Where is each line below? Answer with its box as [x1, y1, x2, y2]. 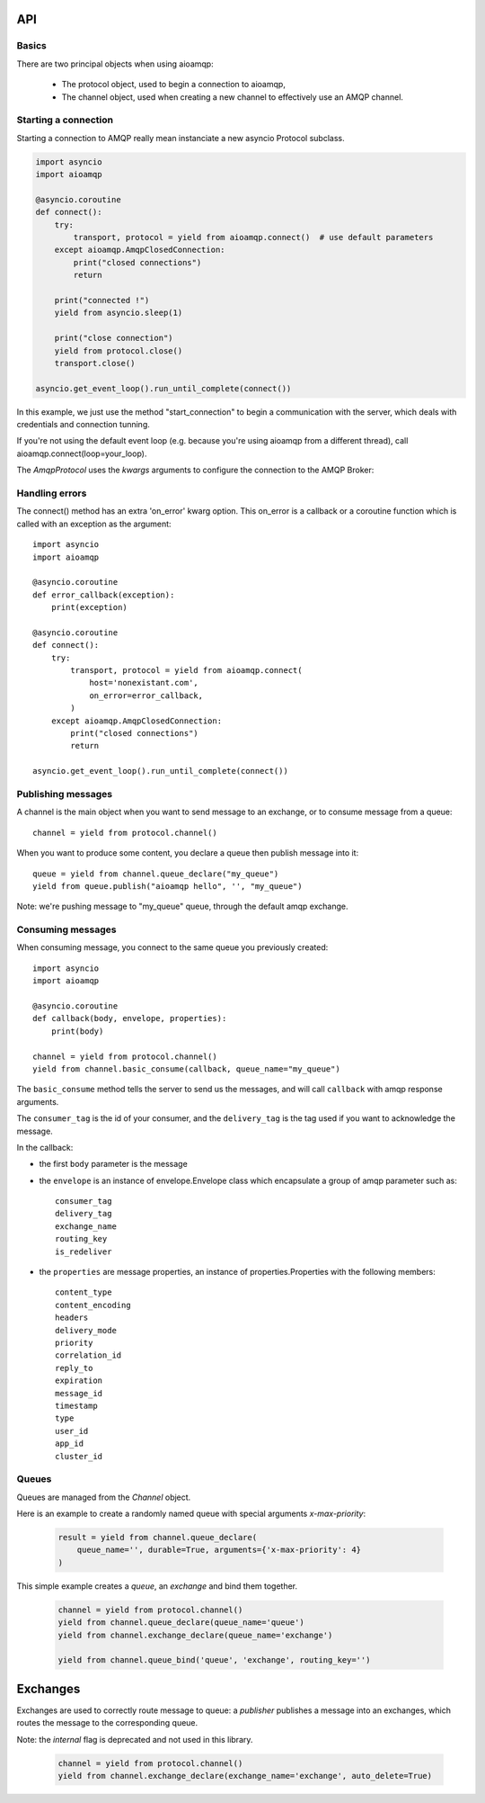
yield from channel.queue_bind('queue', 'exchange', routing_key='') [57, 1655, 371, 1665]
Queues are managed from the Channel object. [16, 1492, 191, 1502]
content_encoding [55, 1300, 131, 1310]
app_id [55, 1439, 84, 1449]
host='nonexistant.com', [89, 677, 199, 688]
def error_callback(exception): [32, 589, 175, 600]
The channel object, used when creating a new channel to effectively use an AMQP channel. [61, 91, 404, 103]
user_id [55, 1426, 89, 1436]
